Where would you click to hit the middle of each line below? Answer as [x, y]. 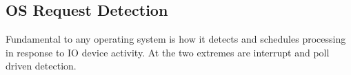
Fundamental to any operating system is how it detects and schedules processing [176, 39]
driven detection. [41, 66]
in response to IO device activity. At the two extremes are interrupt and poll [168, 52]
